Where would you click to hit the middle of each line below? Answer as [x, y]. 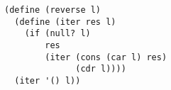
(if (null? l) [57, 34]
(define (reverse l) [53, 10]
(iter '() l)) [48, 80]
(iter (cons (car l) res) [106, 57]
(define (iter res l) [65, 22]
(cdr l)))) [101, 69]
